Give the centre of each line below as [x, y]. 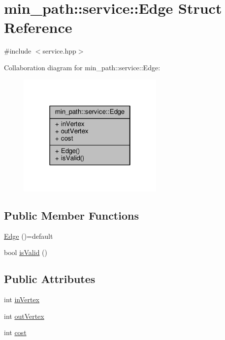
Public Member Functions [71, 215]
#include [18, 51]
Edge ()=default [29, 236]
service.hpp [59, 51]
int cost [15, 332]
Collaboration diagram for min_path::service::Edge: [82, 67]
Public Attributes [50, 279]
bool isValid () [26, 252]
